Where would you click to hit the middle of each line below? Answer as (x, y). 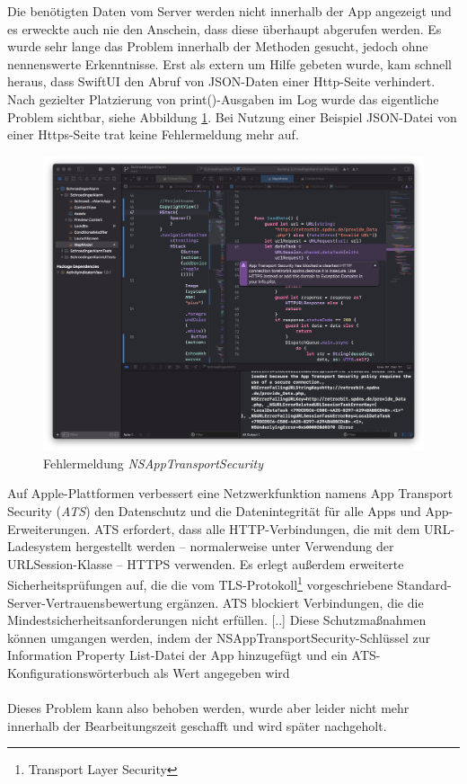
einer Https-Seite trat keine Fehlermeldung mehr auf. (153, 134)
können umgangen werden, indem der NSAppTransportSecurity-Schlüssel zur (219, 637)
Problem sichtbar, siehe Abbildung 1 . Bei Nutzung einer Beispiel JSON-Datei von (232, 116)
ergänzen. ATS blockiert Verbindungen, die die (295, 602)
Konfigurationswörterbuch (79, 673)
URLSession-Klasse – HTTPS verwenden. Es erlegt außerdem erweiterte (206, 563)
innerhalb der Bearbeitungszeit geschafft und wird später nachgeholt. (197, 725)
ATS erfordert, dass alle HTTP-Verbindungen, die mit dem (257, 528)
